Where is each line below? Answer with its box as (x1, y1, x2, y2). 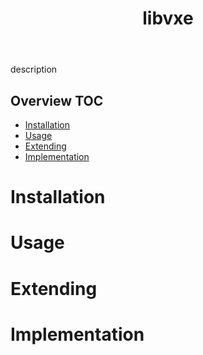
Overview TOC (10, 92, 104, 109)
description (10, 63, 58, 76)
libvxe (142, 7, 194, 30)
